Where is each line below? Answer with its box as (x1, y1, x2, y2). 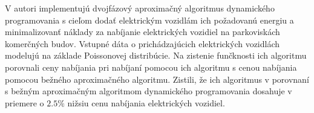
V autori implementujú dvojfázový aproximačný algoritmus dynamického (5, 2, 275, 14)
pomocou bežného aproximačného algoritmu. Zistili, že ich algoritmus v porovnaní (5, 73, 309, 85)
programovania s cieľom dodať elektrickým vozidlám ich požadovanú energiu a (5, 13, 294, 26)
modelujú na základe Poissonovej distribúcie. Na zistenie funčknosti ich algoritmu (5, 49, 307, 62)
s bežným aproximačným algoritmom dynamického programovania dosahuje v (5, 85, 292, 97)
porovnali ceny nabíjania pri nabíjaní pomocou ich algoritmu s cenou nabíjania (5, 60, 297, 73)
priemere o (5, 96, 44, 109)
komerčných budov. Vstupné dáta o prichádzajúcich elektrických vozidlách (5, 37, 280, 50)
